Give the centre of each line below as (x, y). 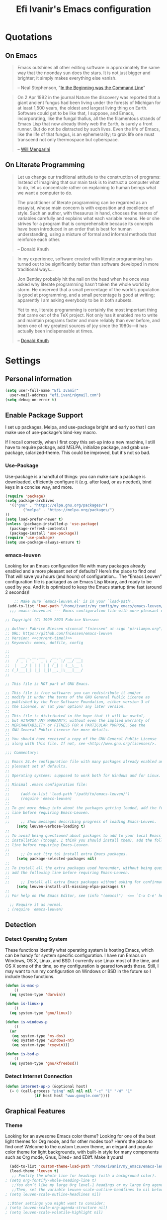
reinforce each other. (39, 239)
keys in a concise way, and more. (39, 487)
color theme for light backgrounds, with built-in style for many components (82, 1152)
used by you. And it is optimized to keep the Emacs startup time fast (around (83, 587)
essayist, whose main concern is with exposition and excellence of (85, 208)
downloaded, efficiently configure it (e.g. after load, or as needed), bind (78, 482)
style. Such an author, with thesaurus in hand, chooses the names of (87, 213)
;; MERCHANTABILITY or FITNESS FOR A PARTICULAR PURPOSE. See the (75, 725)
